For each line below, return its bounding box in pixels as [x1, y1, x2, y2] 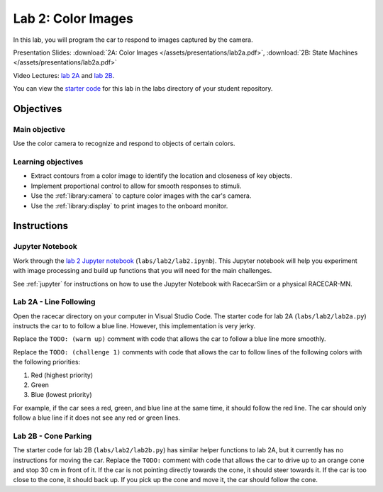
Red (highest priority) [30, 371, 94, 379]
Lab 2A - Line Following [13, 297, 96, 307]
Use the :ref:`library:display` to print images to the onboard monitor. [30, 201, 228, 210]
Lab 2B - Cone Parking [13, 431, 92, 441]
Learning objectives [13, 157, 84, 167]
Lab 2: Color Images [13, 11, 134, 26]
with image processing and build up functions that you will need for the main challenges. [13, 267, 272, 275]
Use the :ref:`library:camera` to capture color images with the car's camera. [30, 191, 252, 200]
